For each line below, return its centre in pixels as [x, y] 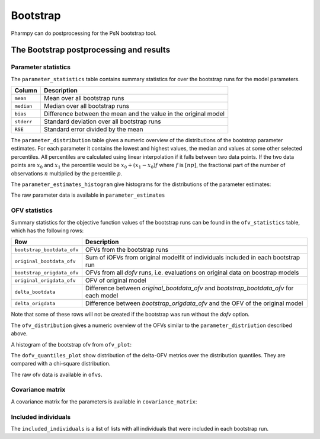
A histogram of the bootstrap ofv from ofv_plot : [71, 344]
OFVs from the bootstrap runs [127, 250]
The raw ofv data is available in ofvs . [57, 374]
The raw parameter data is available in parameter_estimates [88, 195]
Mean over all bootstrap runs [84, 98]
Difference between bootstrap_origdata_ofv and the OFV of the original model [194, 303]
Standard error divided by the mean [93, 129]
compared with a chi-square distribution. [61, 364]
